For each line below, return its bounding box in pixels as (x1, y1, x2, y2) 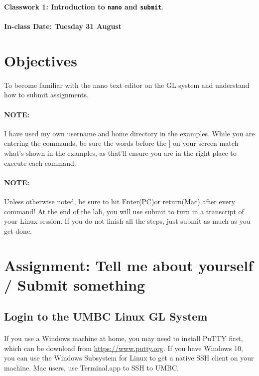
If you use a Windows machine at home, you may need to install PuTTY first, (4, 333, 243, 344)
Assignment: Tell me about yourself (4, 255, 254, 275)
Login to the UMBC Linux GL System (4, 309, 208, 324)
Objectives (4, 50, 77, 71)
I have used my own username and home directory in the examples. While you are (4, 128, 255, 138)
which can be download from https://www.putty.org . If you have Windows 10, (4, 343, 243, 353)
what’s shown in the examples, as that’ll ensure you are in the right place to (4, 147, 237, 158)
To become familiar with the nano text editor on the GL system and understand (4, 79, 250, 90)
